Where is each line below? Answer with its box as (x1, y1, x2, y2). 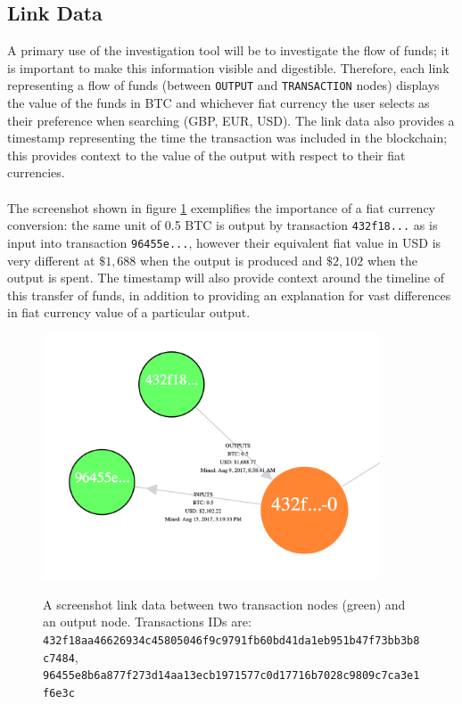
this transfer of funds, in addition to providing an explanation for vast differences (7, 285, 451, 304)
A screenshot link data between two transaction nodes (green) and (43, 594, 406, 613)
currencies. (7, 163, 65, 182)
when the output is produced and (140, 250, 323, 269)
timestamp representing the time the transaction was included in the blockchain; (7, 128, 448, 147)
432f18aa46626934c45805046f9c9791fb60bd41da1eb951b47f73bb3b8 (43, 634, 420, 647)
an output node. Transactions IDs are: (43, 612, 252, 631)
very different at (7, 250, 95, 269)
